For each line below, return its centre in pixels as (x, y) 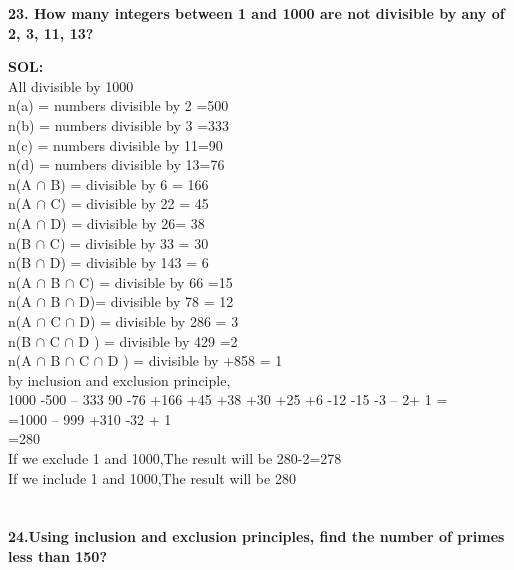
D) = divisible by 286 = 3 (159, 320)
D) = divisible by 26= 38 (127, 222)
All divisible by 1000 (71, 85)
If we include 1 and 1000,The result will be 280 (152, 477)
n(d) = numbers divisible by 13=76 (116, 164)
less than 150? (58, 556)
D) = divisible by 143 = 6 (129, 262)
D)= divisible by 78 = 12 (156, 301)
